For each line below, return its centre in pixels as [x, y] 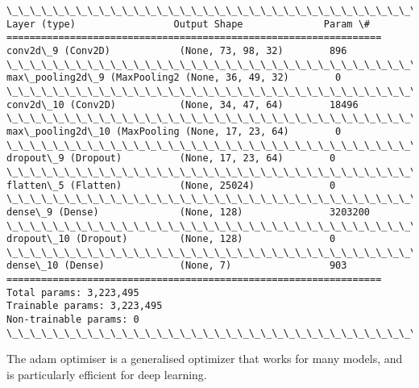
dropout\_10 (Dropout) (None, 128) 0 [171, 239]
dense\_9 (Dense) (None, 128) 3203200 [189, 212]
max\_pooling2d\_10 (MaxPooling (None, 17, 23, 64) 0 [174, 131]
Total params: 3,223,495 [73, 292]
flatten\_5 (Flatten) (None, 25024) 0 [171, 185]
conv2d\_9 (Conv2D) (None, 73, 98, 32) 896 [177, 50]
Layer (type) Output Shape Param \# [189, 24]
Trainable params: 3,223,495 [85, 306]
